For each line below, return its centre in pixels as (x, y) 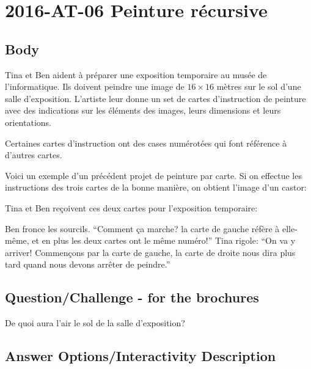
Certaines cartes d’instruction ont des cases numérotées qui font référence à (146, 143)
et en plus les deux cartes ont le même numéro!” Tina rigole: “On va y (164, 240)
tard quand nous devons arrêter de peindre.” (88, 264)
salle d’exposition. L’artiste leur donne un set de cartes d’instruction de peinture (155, 98)
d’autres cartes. (34, 155)
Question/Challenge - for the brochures (132, 297)
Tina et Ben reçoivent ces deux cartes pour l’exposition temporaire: (131, 207)
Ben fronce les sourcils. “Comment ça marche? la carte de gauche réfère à (142, 228)
